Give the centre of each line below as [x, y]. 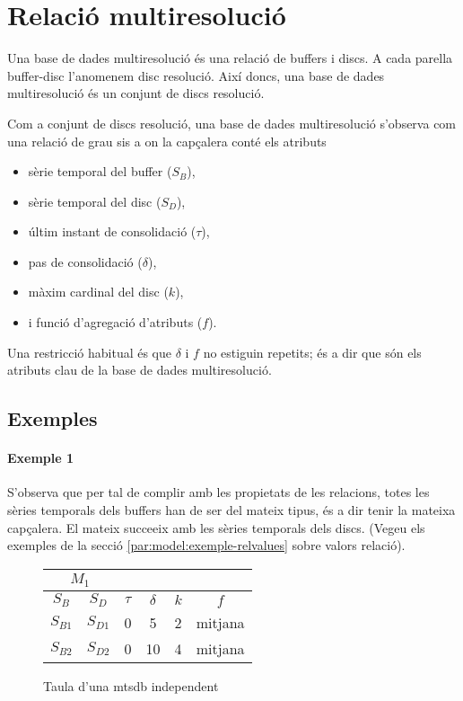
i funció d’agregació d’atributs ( [115, 322]
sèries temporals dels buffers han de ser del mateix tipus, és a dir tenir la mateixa [231, 510]
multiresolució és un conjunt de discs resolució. [136, 93]
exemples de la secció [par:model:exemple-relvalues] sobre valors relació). [206, 545]
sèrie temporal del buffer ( [100, 171]
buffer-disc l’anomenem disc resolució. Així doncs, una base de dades [196, 75]
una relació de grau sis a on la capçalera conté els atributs [167, 141]
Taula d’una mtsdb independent [131, 685]
